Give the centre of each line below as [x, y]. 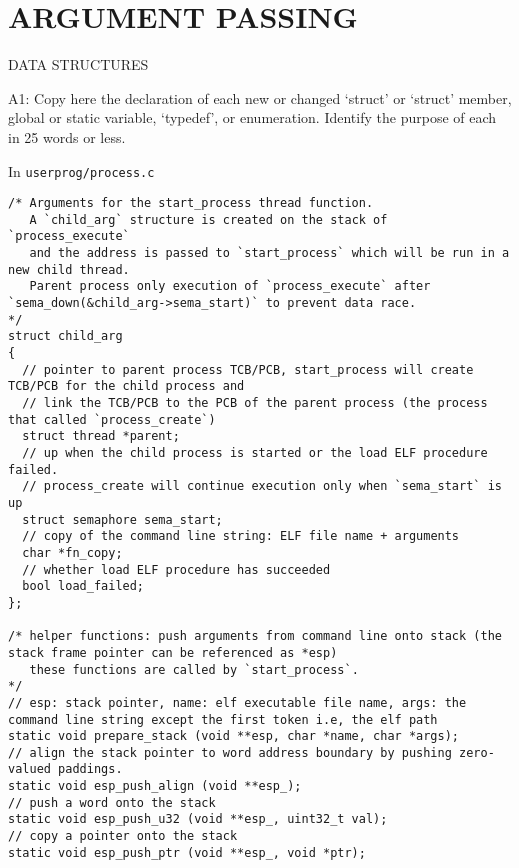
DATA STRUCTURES [78, 64]
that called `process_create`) [112, 419]
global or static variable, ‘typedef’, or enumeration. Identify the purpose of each [252, 117]
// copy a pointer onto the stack [123, 836]
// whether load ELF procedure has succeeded [176, 569]
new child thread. [69, 269]
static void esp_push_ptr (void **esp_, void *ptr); [187, 852]
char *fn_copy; [72, 552]
